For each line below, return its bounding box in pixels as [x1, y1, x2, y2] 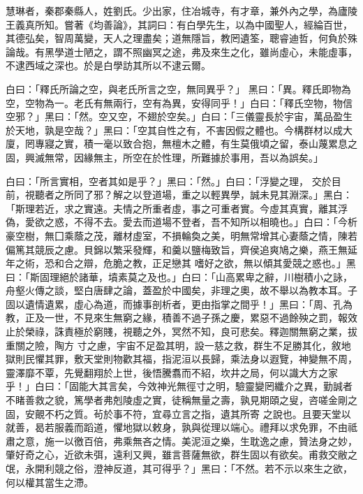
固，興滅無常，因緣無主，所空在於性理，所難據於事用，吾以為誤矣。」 [6, 150, 323, 164]
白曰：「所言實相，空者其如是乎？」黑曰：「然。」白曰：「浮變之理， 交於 [6, 173, 332, 188]
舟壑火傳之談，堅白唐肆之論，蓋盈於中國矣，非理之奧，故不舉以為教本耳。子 [6, 283, 357, 298]
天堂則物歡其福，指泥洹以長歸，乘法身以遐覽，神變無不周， [83, 351, 357, 366]
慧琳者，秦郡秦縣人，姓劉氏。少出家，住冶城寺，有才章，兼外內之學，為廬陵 [6, 3, 357, 17]
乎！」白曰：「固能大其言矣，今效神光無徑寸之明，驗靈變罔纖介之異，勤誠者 [6, 379, 353, 393]
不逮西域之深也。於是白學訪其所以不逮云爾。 [6, 58, 211, 73]
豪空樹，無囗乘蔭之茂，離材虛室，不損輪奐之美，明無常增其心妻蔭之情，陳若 [6, 228, 357, 242]
